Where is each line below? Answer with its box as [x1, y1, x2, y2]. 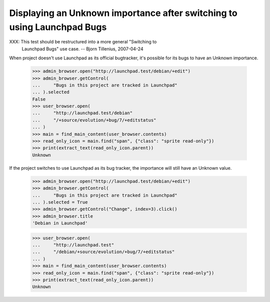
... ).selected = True [32, 199, 88, 205]
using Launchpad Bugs [9, 21, 107, 32]
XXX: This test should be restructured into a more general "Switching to [9, 39, 157, 45]
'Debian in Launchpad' [32, 220, 88, 226]
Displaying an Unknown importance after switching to [9, 7, 237, 18]
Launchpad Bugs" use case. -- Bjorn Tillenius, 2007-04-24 [21, 45, 143, 52]
